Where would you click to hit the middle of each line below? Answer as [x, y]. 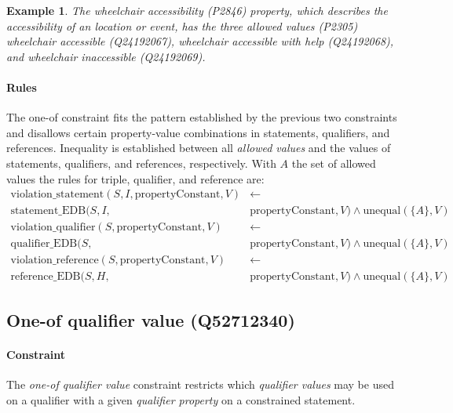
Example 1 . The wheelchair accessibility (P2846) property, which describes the [197, 10]
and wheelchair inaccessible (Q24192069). [106, 56]
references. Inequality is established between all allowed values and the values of [199, 148]
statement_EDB [48, 211]
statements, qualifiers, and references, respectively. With [141, 163]
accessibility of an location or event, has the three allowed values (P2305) [182, 25]
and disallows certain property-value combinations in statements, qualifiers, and [198, 132]
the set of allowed [334, 163]
